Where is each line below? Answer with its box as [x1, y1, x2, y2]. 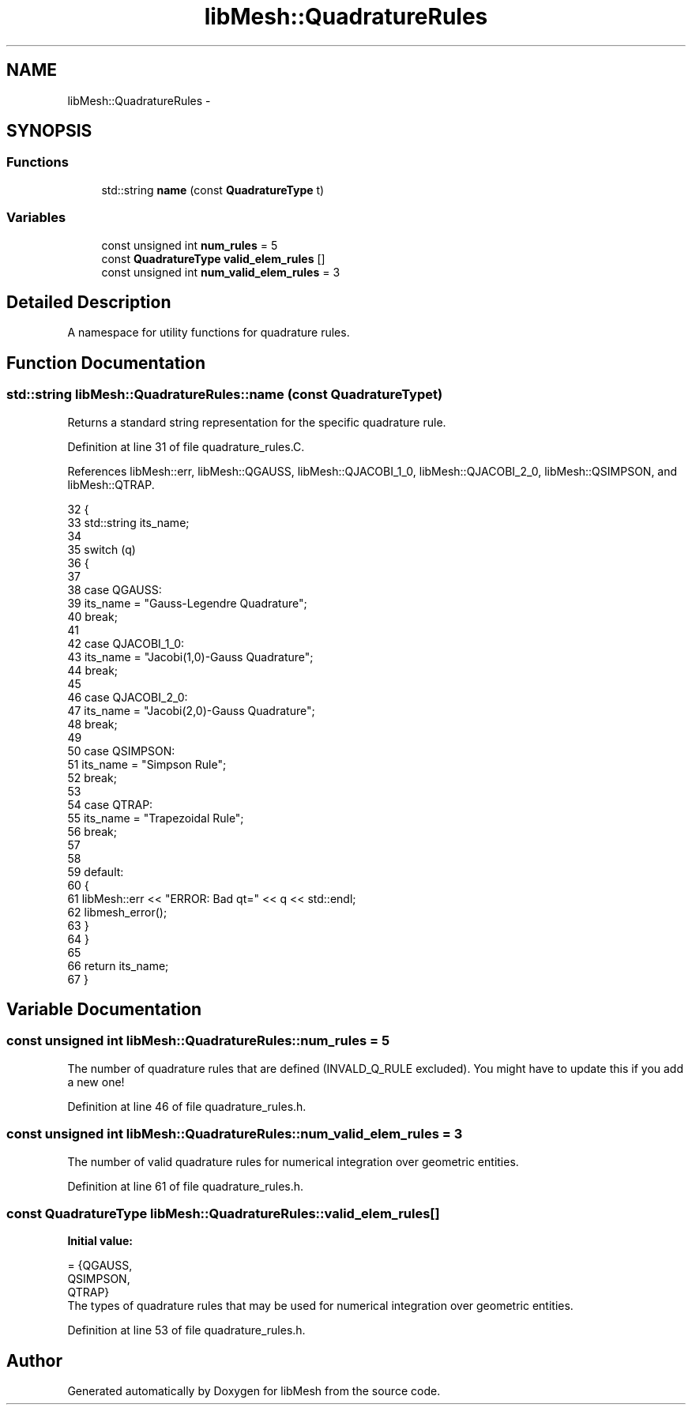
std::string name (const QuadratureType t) [101, 182, 325, 197]
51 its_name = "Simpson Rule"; [67, 757, 227, 771]
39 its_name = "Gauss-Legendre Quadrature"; [67, 596, 307, 610]
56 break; [67, 824, 117, 838]
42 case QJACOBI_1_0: [67, 636, 185, 650]
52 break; [67, 770, 117, 785]
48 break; [67, 717, 118, 731]
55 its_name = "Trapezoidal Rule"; [67, 811, 244, 825]
